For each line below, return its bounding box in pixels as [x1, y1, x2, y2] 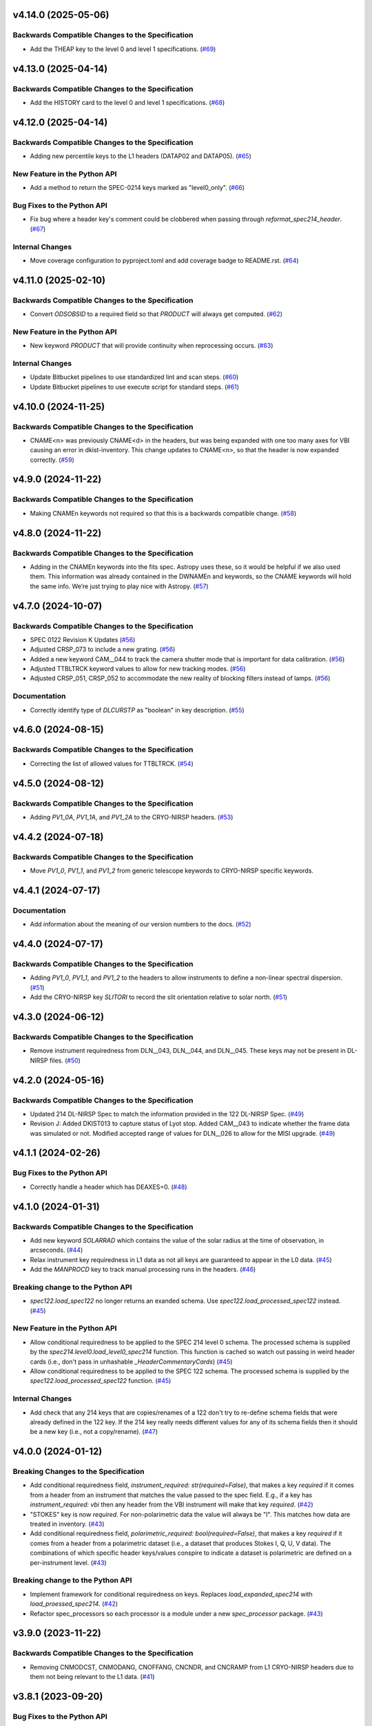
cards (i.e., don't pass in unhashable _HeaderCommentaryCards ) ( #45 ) [30, 1357, 233, 1366]
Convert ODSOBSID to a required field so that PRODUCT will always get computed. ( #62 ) [30, 310, 282, 318]
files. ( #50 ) [49, 1056, 81, 1065]
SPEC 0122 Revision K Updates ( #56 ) [30, 635, 136, 643]
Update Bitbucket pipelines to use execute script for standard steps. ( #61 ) [30, 382, 240, 391]
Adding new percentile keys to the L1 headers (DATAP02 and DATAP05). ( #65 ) [30, 152, 251, 160]
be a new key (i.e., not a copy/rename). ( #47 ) [30, 1428, 158, 1436]
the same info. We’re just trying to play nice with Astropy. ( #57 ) [30, 582, 209, 590]
